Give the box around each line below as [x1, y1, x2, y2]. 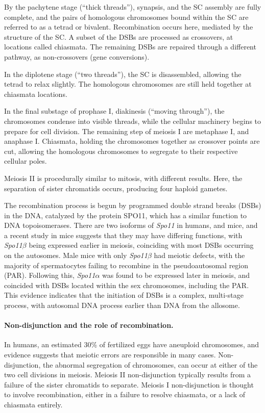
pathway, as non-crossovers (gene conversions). [4, 51, 150, 62]
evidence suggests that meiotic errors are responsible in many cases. [4, 349, 216, 360]
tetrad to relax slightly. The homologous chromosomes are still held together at [4, 79, 252, 89]
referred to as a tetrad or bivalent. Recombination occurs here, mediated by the [4, 21, 253, 32]
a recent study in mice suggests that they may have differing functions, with [4, 229, 243, 240]
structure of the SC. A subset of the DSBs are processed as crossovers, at [4, 31, 233, 42]
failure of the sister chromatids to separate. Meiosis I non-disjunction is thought [4, 379, 254, 390]
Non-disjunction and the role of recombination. [4, 320, 174, 330]
